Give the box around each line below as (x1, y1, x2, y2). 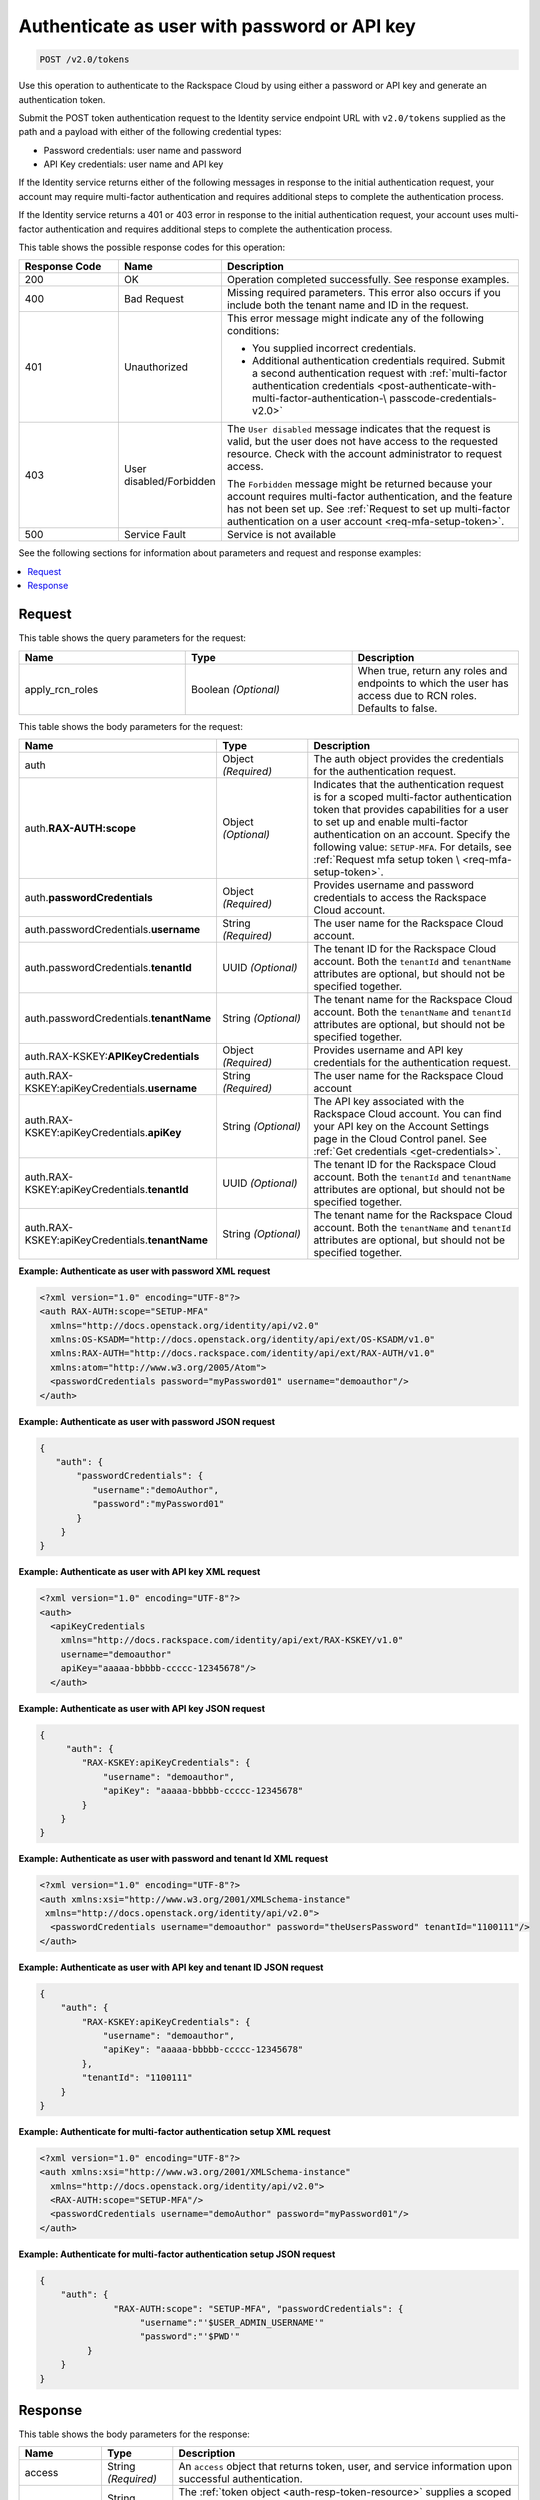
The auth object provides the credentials (313, 751, 504, 765)
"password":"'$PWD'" (139, 2331, 240, 2342)
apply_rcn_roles (24, 682, 99, 696)
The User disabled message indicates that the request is (226, 422, 491, 436)
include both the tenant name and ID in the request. (226, 298, 469, 312)
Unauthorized (123, 360, 189, 374)
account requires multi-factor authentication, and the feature (226, 490, 513, 504)
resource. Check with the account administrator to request (226, 447, 502, 461)
